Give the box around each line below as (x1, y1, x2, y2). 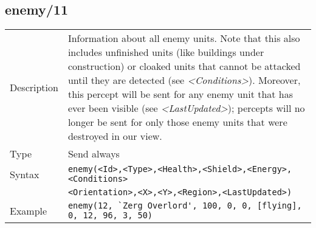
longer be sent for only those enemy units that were (67, 115, 287, 130)
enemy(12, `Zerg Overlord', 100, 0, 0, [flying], (67, 201, 302, 211)
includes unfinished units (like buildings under (67, 45, 264, 60)
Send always (67, 147, 120, 161)
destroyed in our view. (67, 129, 162, 143)
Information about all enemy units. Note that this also (67, 31, 300, 46)
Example (10, 203, 47, 218)
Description (10, 80, 58, 94)
